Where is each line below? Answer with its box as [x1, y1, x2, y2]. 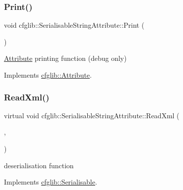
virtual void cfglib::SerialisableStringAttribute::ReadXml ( [4, 110, 180, 120]
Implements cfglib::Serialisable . [4, 177, 97, 187]
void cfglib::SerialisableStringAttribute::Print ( [4, 20, 145, 30]
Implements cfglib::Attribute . [4, 70, 92, 80]
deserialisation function [4, 160, 74, 170]
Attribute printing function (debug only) [4, 53, 127, 63]
